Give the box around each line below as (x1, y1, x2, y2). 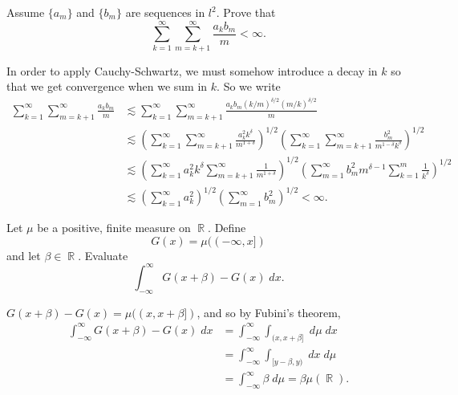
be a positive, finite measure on (37, 219, 191, 236)
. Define (208, 219, 246, 236)
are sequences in (125, 4, 205, 20)
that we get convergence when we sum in (6, 78, 208, 95)
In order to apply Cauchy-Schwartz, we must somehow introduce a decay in (6, 62, 378, 79)
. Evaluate (78, 246, 128, 263)
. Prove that (216, 4, 276, 20)
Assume (6, 4, 45, 20)
